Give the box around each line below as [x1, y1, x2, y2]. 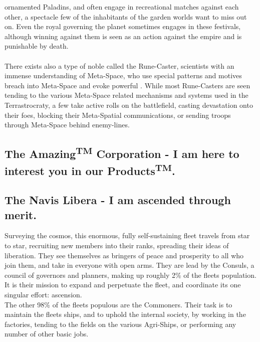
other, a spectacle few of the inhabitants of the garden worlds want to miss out [5, 11, 247, 22]
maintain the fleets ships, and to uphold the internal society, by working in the [5, 309, 246, 319]
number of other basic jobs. [5, 328, 89, 339]
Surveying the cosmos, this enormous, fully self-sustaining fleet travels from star [5, 230, 250, 241]
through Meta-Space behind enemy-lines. [5, 119, 130, 130]
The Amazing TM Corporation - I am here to [5, 144, 239, 161]
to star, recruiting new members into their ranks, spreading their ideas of [5, 240, 229, 251]
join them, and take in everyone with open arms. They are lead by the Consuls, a [5, 260, 254, 270]
